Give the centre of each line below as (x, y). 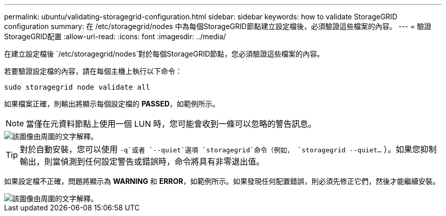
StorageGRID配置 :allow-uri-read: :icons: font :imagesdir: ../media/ (115, 36)
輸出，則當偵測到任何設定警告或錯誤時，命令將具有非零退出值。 (142, 161)
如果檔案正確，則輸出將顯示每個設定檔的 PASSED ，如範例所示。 (112, 104)
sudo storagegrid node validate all (77, 87)
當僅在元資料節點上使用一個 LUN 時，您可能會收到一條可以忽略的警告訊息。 (171, 124)
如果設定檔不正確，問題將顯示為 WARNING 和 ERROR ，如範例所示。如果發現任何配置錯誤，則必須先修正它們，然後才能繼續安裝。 (222, 181)
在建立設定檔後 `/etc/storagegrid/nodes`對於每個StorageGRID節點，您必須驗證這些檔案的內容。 (164, 54)
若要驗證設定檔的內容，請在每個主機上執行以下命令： (93, 71)
